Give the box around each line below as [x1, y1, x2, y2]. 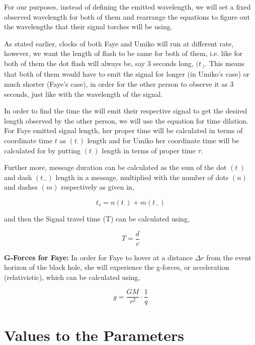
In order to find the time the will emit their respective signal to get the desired [4, 105, 247, 116]
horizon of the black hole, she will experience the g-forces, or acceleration [4, 262, 229, 272]
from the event [206, 252, 251, 262]
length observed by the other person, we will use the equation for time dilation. [4, 115, 248, 126]
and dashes [4, 182, 38, 192]
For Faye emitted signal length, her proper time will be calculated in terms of [4, 125, 243, 136]
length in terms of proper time [102, 145, 196, 155]
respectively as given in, [61, 182, 134, 192]
